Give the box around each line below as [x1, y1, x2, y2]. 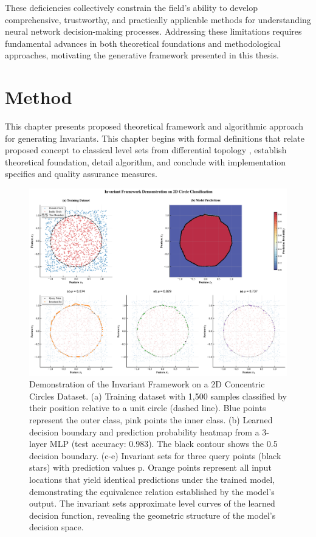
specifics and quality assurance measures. [5, 167, 157, 180]
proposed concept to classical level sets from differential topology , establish [5, 144, 287, 156]
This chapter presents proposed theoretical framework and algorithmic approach [5, 120, 304, 133]
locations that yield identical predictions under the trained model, [29, 473, 275, 486]
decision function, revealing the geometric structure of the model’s [29, 508, 276, 521]
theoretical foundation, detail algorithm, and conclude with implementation [5, 155, 286, 168]
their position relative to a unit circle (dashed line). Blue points [29, 401, 266, 414]
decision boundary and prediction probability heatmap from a [29, 425, 259, 438]
